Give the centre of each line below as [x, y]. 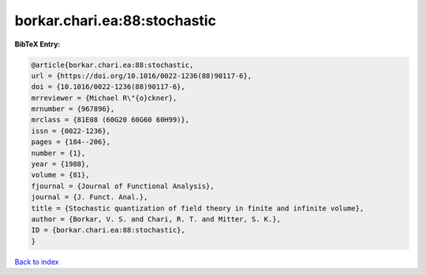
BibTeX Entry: [37, 44]
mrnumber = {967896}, [73, 109]
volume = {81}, [60, 175]
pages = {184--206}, [71, 142]
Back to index [37, 262]
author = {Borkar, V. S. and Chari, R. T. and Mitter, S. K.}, [156, 219]
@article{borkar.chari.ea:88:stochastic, [112, 65]
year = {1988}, [60, 164]
